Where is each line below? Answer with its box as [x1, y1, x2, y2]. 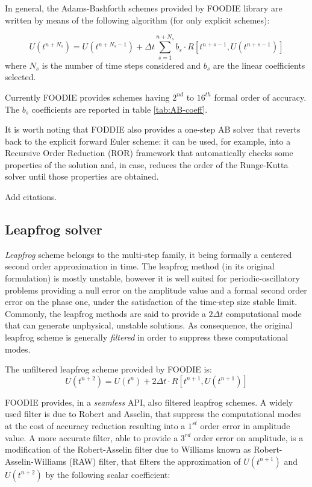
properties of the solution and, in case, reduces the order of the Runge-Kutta [5, 158, 289, 171]
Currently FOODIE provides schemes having [5, 90, 170, 103]
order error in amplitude [200, 419, 290, 432]
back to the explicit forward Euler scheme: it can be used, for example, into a [5, 134, 291, 147]
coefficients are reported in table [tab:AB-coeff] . [31, 102, 208, 115]
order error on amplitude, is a [193, 431, 304, 444]
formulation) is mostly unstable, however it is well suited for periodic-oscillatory [5, 272, 300, 284]
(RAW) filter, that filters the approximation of [69, 454, 241, 467]
